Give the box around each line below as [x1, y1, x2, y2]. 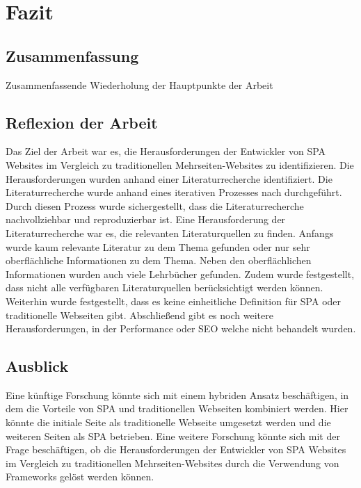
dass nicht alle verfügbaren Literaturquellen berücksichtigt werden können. [6, 280, 323, 295]
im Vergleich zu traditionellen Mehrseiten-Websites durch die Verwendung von [6, 455, 339, 470]
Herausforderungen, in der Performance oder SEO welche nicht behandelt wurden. [6, 321, 356, 336]
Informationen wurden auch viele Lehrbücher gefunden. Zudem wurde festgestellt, [6, 266, 355, 281]
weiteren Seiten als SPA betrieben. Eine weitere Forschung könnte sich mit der [6, 428, 340, 443]
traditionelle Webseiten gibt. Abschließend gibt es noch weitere [6, 307, 273, 322]
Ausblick [6, 355, 69, 377]
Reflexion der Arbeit [6, 111, 158, 133]
